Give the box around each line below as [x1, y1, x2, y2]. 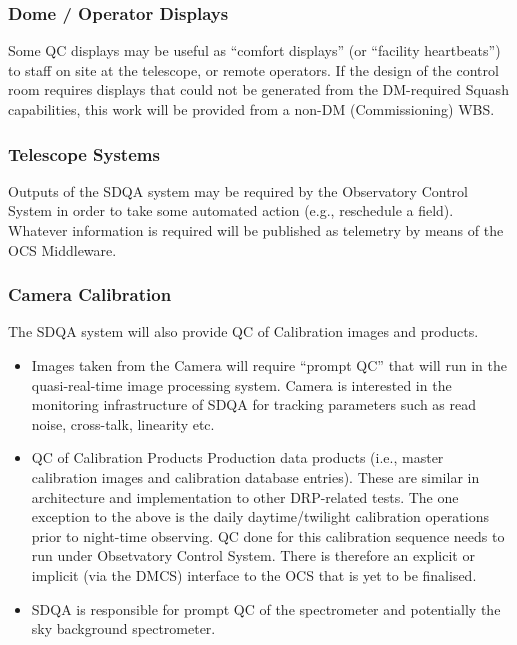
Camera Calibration [8, 282, 172, 307]
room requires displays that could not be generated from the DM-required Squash [8, 79, 509, 100]
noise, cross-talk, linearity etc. [31, 413, 215, 434]
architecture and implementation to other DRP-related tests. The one [31, 486, 459, 507]
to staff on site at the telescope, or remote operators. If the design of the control [8, 59, 499, 80]
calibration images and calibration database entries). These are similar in [31, 466, 480, 487]
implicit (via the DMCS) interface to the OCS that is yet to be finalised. [31, 564, 477, 585]
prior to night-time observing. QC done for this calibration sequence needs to [31, 525, 505, 546]
